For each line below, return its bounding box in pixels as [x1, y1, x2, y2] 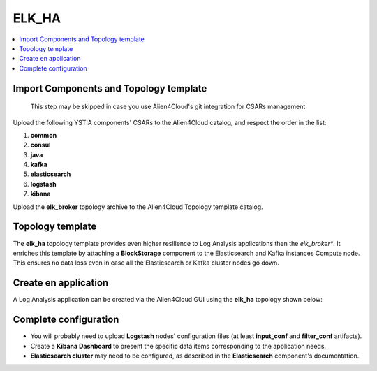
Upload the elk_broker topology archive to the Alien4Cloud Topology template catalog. [13, 203, 263, 211]
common [30, 131, 57, 139]
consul [30, 140, 51, 150]
